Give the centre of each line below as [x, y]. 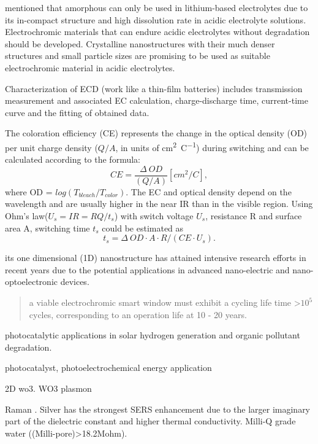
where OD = [29, 191]
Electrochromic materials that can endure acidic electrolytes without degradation [157, 32]
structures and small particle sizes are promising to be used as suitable [138, 56]
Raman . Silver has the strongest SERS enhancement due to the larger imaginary [158, 409]
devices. [75, 282]
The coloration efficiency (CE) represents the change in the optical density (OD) [156, 133]
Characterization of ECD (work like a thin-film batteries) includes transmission [154, 88]
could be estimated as [143, 228]
